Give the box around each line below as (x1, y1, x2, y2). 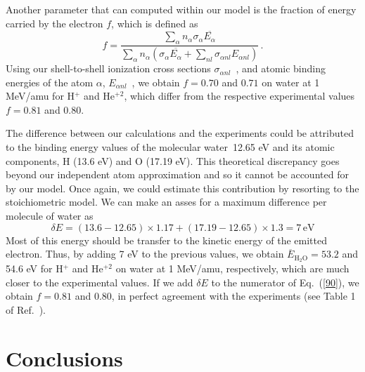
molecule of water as (6, 208, 94, 223)
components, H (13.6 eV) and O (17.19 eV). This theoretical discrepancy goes (6, 153, 340, 168)
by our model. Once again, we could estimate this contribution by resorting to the (6, 180, 359, 195)
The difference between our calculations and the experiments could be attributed (6, 126, 354, 140)
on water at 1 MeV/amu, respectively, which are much (115, 261, 350, 276)
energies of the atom (6, 74, 94, 89)
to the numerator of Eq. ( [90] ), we (211, 274, 359, 289)
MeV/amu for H (6, 88, 75, 103)
